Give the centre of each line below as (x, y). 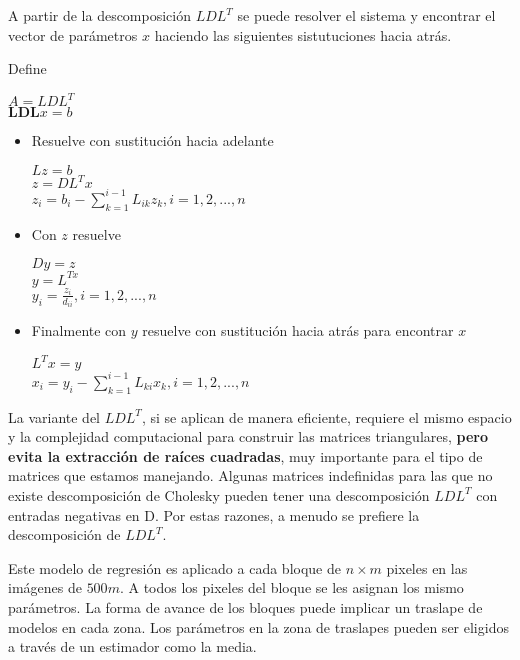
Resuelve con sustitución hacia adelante (152, 140)
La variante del (54, 416)
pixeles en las (427, 567)
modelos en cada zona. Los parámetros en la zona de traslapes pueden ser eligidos (258, 626)
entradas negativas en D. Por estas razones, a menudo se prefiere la (214, 514)
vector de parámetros (73, 34)
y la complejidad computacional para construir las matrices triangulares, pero (248, 436)
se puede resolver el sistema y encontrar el (366, 15)
